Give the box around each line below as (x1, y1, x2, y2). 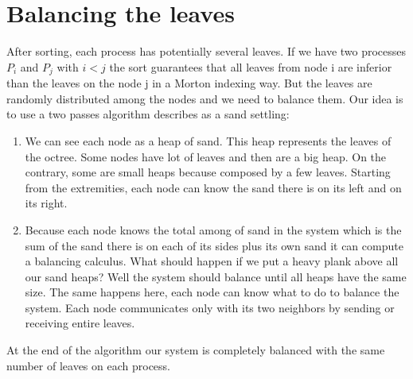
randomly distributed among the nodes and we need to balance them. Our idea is (6, 90, 403, 106)
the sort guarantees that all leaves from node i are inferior (109, 58, 392, 75)
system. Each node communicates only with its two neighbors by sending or (25, 299, 395, 315)
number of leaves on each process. (6, 357, 170, 373)
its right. (25, 195, 68, 211)
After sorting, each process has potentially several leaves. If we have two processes (6, 43, 407, 60)
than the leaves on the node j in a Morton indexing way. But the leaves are (6, 75, 372, 91)
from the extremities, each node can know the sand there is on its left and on (25, 179, 402, 195)
